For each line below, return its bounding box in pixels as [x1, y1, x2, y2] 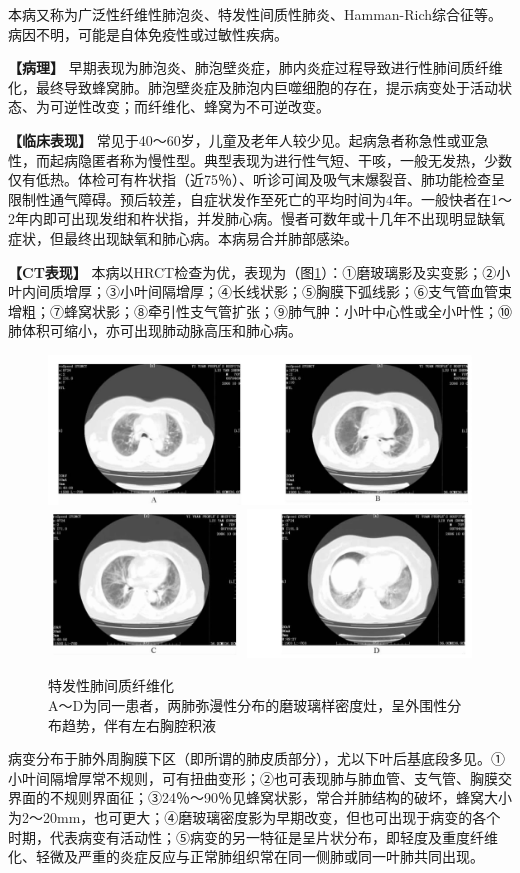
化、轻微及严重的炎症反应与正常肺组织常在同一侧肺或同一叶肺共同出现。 [8, 846, 484, 867]
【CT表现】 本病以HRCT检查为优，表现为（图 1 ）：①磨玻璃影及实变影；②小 [8, 261, 511, 282]
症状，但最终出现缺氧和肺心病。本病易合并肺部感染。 [8, 227, 358, 248]
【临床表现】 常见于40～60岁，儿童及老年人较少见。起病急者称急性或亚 [8, 129, 475, 150]
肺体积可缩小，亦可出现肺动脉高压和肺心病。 [8, 320, 302, 341]
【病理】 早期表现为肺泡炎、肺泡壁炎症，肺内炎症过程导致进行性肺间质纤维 [8, 57, 503, 78]
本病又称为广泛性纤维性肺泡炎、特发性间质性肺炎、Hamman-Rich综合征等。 [8, 4, 503, 24]
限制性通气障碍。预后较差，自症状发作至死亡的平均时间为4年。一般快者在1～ [8, 188, 512, 209]
